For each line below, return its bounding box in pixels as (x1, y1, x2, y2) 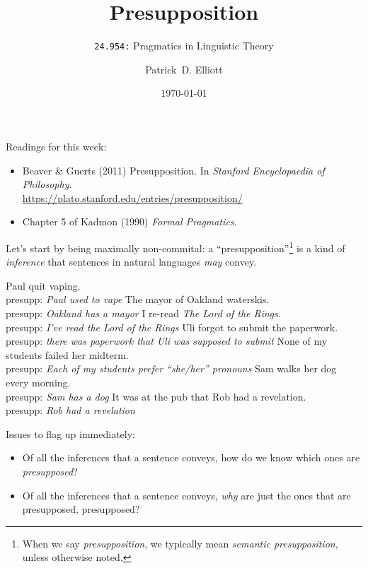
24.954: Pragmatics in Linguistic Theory (94, 38, 274, 53)
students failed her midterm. (6, 347, 129, 362)
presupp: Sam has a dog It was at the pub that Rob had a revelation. (6, 389, 306, 403)
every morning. (6, 374, 71, 389)
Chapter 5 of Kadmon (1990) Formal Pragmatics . (22, 214, 237, 229)
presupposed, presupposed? (22, 502, 140, 516)
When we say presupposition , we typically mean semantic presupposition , (22, 536, 338, 550)
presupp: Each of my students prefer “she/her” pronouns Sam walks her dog (6, 361, 337, 376)
